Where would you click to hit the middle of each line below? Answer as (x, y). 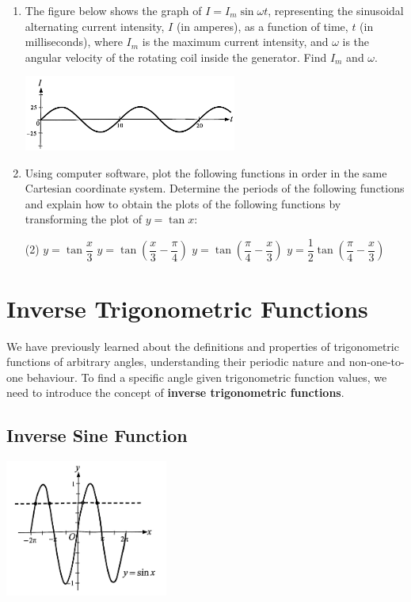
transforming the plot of (83, 219)
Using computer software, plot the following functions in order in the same (206, 172)
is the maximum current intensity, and (235, 42)
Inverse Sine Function (97, 435)
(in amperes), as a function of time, (262, 26)
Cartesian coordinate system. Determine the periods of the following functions (215, 188)
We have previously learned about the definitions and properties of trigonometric (203, 346)
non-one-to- (377, 362)
